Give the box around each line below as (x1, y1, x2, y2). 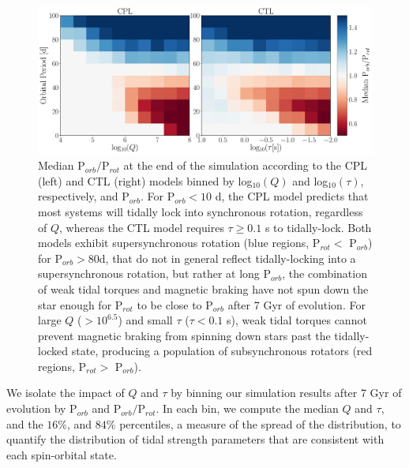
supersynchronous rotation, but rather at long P (38, 265, 272, 282)
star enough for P (38, 296, 123, 313)
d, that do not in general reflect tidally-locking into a (99, 249, 356, 266)
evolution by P (6, 400, 77, 417)
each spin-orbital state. (6, 446, 117, 462)
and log (292, 172, 328, 189)
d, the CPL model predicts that (215, 188, 369, 204)
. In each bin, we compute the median (156, 400, 339, 417)
